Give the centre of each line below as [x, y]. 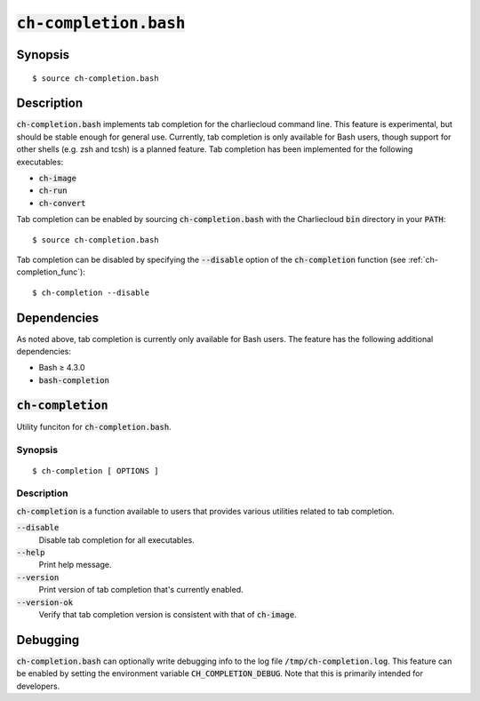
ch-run [53, 191]
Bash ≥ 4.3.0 [62, 368]
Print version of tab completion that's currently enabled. [141, 590]
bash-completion [74, 380]
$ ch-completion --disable [91, 292]
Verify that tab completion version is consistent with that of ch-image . [168, 614]
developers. [38, 686]
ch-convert [62, 203]
